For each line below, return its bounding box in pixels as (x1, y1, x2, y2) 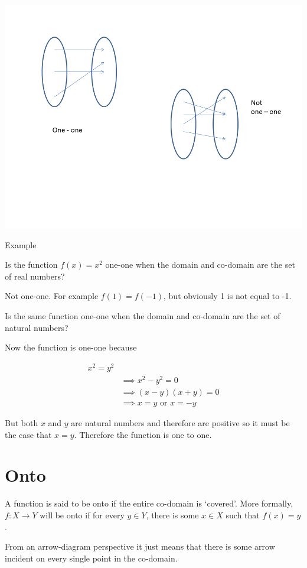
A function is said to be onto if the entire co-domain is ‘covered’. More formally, (5, 497, 293, 509)
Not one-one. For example (5, 290, 99, 302)
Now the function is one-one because (5, 341, 137, 353)
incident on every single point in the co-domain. (5, 551, 178, 564)
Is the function (5, 258, 58, 271)
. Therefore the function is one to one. (74, 428, 212, 440)
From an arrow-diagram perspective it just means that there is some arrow (5, 540, 275, 553)
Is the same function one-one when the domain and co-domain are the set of (5, 309, 280, 322)
